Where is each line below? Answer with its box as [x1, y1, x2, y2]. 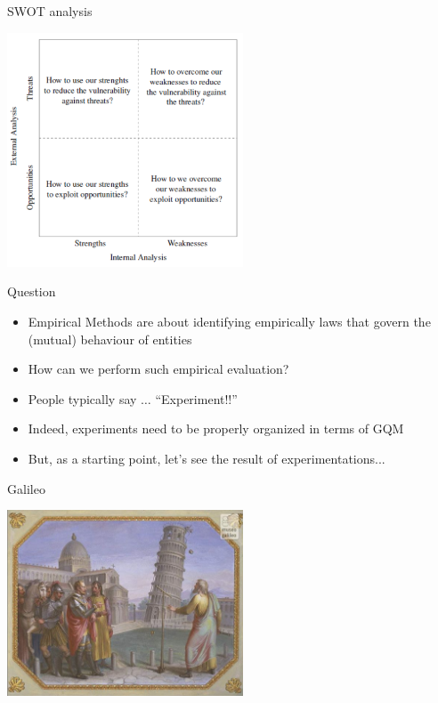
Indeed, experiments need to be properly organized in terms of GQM [28, 419, 404, 438]
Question [7, 282, 56, 301]
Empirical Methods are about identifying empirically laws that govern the [28, 312, 431, 330]
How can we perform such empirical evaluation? [28, 360, 289, 378]
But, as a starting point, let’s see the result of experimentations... [28, 448, 385, 467]
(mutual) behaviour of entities [28, 329, 192, 348]
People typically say [28, 389, 137, 408]
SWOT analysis [7, 2, 93, 20]
